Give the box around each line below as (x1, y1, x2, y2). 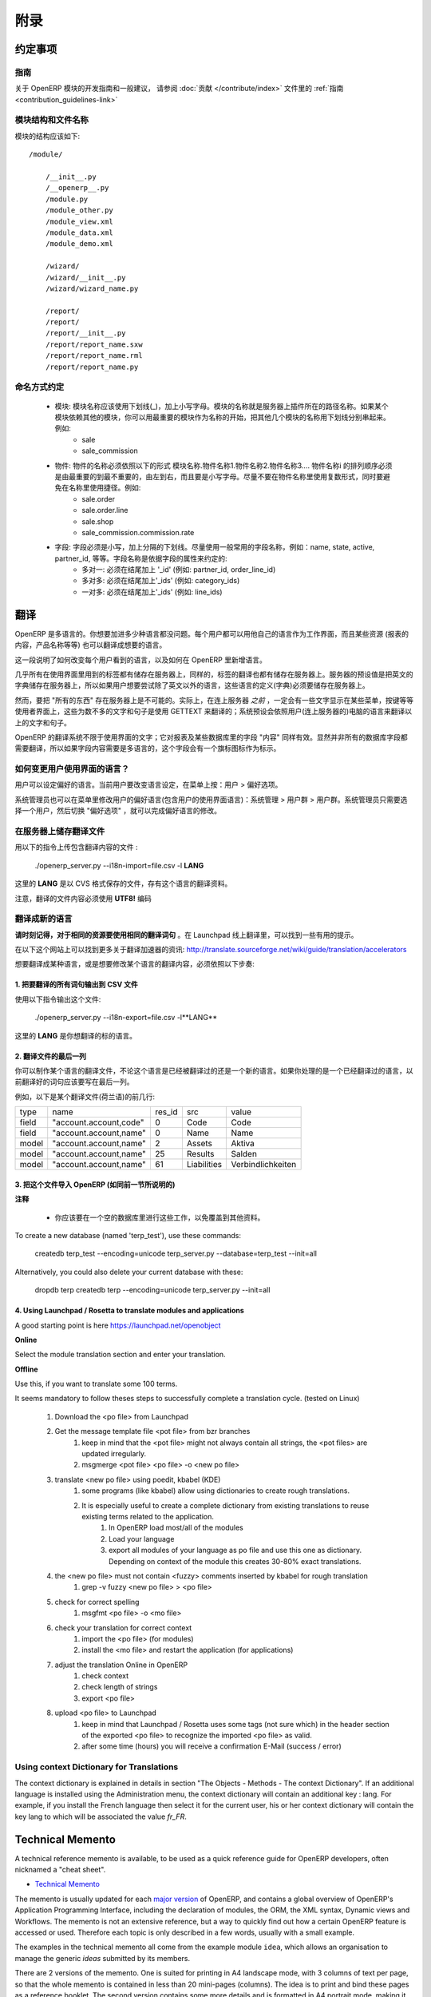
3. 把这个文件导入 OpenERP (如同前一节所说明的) (14, 1179, 176, 1189)
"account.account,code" (52, 1117, 144, 1128)
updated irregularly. (81, 1449, 147, 1459)
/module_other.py (45, 206, 113, 215)
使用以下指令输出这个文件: (14, 995, 101, 1004)
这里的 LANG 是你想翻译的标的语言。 (14, 1030, 137, 1040)
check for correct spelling (54, 1597, 140, 1606)
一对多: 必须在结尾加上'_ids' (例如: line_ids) (81, 587, 223, 597)
